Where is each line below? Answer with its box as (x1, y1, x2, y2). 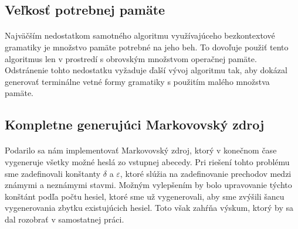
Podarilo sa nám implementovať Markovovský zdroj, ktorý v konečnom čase (5, 144, 277, 156)
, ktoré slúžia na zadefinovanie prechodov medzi (120, 167, 292, 179)
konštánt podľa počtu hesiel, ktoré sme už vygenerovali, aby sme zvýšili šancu (5, 190, 285, 202)
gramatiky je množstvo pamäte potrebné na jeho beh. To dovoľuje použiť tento (5, 40, 289, 53)
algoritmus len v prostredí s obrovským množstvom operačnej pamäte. (5, 52, 257, 64)
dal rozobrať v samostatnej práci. (5, 213, 124, 225)
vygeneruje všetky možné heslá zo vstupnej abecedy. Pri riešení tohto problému (5, 155, 290, 168)
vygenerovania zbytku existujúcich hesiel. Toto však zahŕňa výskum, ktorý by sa (5, 201, 294, 214)
